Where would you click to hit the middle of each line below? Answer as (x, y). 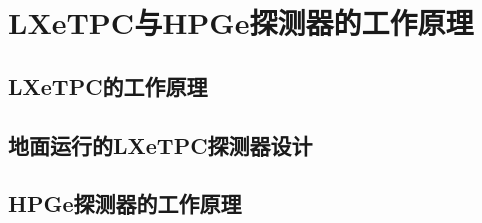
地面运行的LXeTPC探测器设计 (160, 144)
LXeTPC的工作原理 (108, 85)
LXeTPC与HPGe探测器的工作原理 (241, 22)
